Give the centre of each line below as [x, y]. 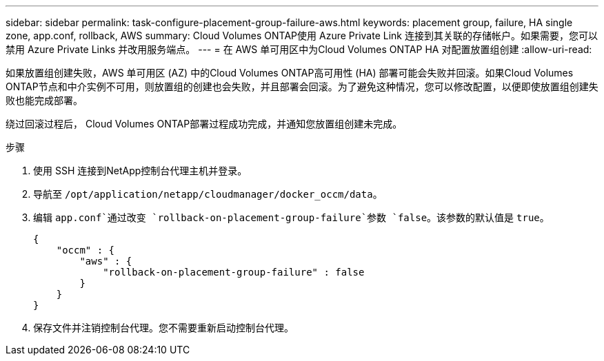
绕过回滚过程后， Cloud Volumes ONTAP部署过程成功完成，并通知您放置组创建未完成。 [204, 124]
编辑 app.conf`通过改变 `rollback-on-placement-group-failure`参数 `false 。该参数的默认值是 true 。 [291, 217]
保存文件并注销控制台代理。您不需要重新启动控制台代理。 [163, 328]
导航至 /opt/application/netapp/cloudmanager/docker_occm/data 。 [208, 194]
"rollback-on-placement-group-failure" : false [234, 272]
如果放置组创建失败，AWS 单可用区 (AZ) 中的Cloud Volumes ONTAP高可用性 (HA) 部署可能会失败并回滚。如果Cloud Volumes [290, 73]
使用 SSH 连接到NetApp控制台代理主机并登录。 [140, 171]
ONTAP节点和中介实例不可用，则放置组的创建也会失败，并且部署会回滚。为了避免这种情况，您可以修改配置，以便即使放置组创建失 [302, 86]
